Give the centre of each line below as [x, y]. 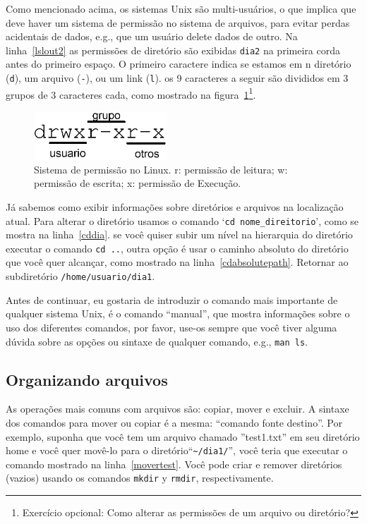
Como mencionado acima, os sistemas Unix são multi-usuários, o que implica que [181, 8]
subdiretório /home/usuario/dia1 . [80, 276]
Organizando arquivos [87, 379]
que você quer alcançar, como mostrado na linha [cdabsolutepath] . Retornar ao [177, 262]
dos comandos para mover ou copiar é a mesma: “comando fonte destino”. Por [174, 422]
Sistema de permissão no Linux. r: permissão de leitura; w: [161, 169]
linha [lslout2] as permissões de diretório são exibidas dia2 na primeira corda [173, 50]
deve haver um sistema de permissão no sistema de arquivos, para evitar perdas [178, 22]
